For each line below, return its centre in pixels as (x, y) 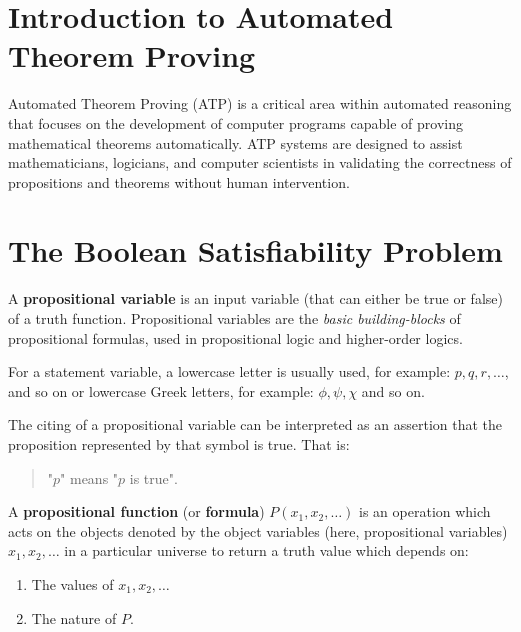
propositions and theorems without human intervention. (179, 181)
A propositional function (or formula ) (136, 511)
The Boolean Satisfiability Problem (255, 250)
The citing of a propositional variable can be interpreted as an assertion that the (255, 424)
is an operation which (425, 511)
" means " (89, 477)
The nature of (74, 617)
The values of (72, 583)
